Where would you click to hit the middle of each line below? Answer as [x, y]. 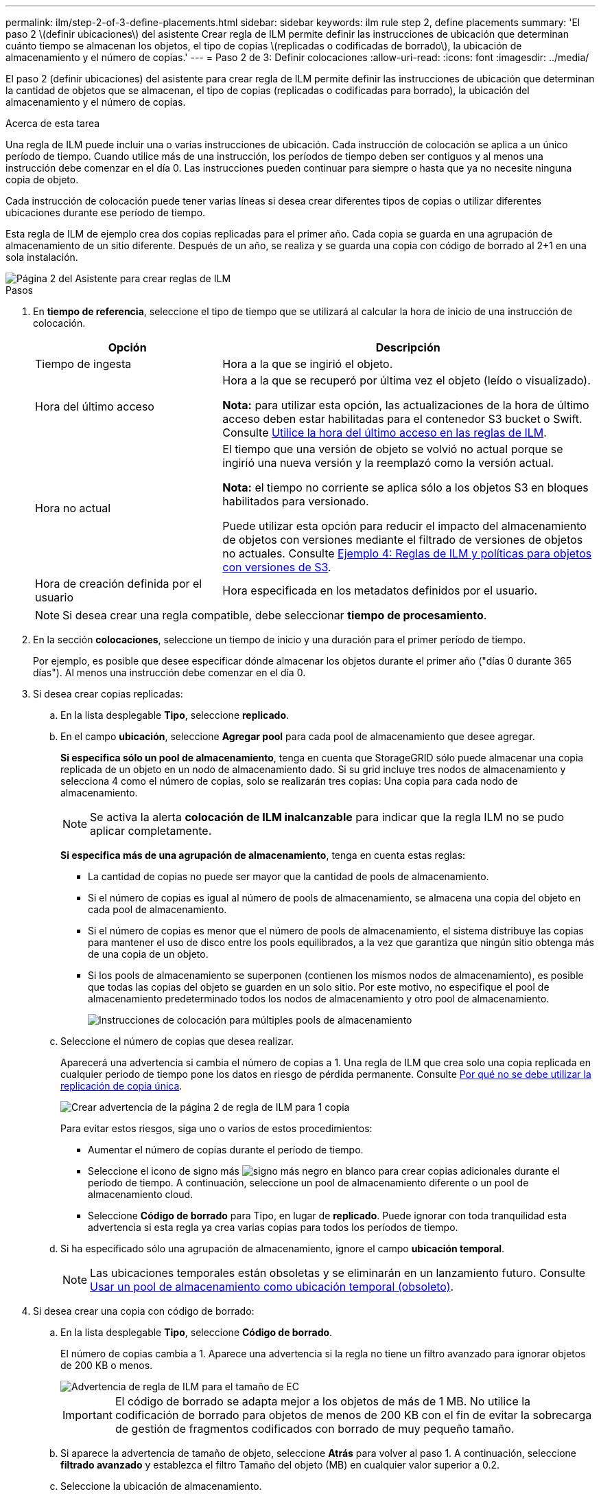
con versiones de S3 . [277, 567]
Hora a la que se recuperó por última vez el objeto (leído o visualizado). [406, 380]
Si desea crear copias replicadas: [108, 694]
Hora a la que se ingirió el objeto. [308, 364]
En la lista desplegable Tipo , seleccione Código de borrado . [197, 1332]
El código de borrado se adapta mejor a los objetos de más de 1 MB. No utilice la [323, 1401]
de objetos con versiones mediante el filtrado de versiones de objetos [403, 540]
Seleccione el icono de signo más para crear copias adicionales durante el [324, 1171]
